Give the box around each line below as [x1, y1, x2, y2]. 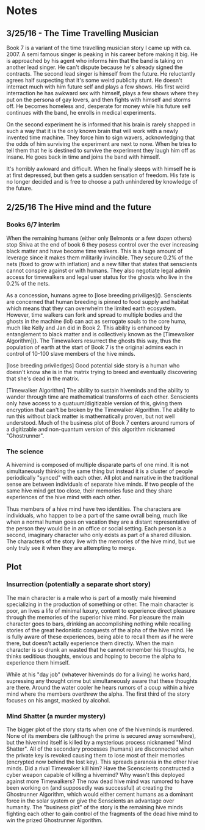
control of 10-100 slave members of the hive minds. [6, 350, 135, 357]
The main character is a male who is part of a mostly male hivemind [6, 594, 176, 601]
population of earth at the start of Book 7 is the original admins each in [6, 343, 184, 351]
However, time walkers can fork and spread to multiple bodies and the [6, 311, 182, 318]
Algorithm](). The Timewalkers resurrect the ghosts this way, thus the [6, 337, 181, 344]
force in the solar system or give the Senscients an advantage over [6, 797, 175, 804]
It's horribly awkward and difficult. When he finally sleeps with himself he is [6, 165, 196, 172]
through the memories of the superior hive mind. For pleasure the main [6, 613, 184, 621]
